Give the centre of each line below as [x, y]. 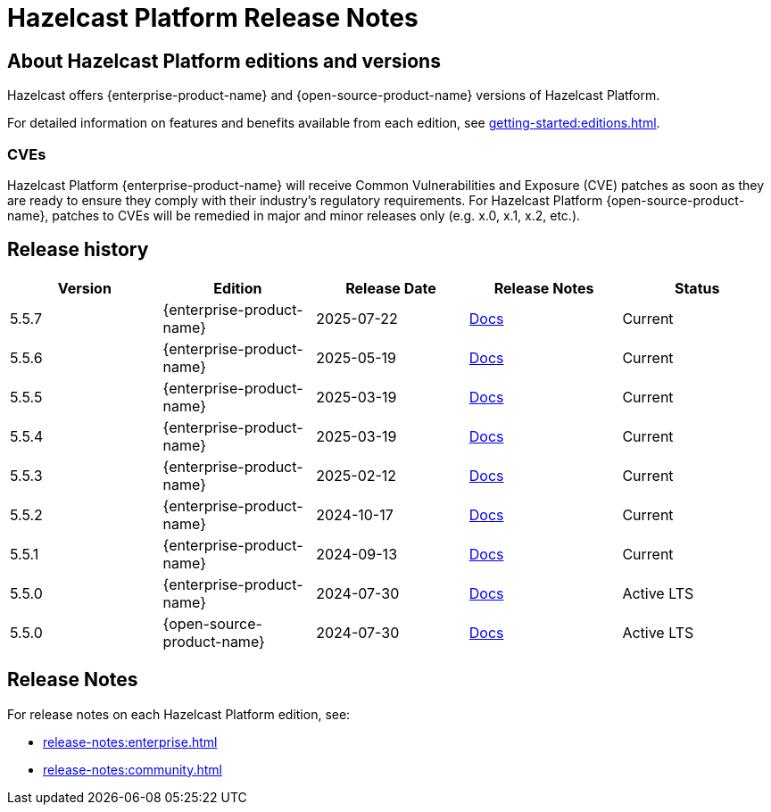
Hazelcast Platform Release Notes [213, 18]
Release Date [391, 288]
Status [697, 288]
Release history [78, 250]
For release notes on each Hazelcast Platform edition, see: [179, 714]
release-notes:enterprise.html [130, 742]
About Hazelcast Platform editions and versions [224, 61]
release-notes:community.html [133, 769]
